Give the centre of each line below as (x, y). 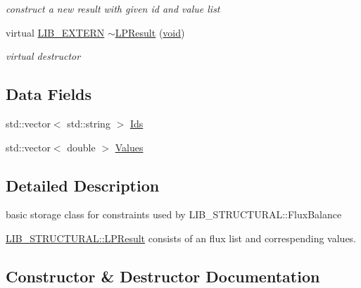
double (81, 147)
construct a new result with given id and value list (113, 8)
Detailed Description (83, 185)
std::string (89, 123)
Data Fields (49, 94)
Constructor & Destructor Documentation (163, 276)
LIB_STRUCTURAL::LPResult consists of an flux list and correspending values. (181, 238)
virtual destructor (43, 56)
